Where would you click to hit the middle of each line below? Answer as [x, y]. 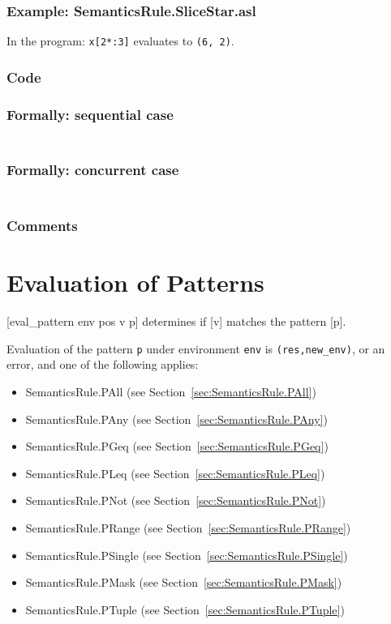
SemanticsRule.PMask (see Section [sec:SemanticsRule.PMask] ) [184, 582]
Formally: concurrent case [93, 170]
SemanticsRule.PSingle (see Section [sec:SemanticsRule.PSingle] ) [187, 555]
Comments [42, 226]
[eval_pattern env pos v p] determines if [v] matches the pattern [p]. [176, 321]
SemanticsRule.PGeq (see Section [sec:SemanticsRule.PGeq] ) [177, 446]
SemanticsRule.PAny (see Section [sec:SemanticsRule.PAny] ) [176, 419]
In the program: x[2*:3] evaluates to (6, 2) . [120, 41]
